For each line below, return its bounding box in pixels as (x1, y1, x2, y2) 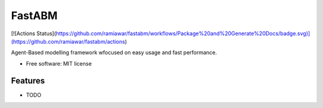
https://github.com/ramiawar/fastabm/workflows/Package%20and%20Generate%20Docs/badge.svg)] (56, 30, 310, 37)
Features (11, 75, 45, 86)
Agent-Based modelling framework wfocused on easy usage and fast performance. (11, 49, 218, 56)
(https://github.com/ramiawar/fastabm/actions (11, 38, 126, 45)
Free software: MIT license (26, 60, 92, 67)
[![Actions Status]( (11, 30, 56, 37)
